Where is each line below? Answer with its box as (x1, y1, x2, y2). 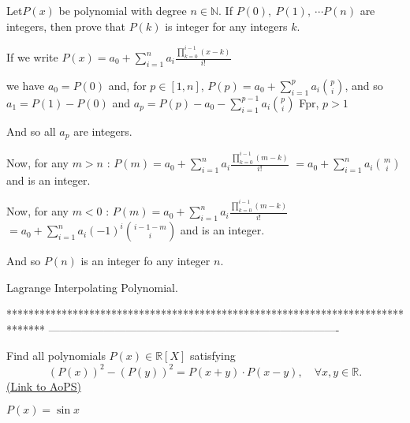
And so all (6, 122, 56, 139)
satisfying (190, 347, 236, 364)
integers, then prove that (6, 17, 126, 34)
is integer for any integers (165, 17, 288, 34)
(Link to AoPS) (6, 377, 81, 394)
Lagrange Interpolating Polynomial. (6, 279, 178, 295)
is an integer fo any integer (80, 253, 211, 269)
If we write (6, 49, 58, 66)
